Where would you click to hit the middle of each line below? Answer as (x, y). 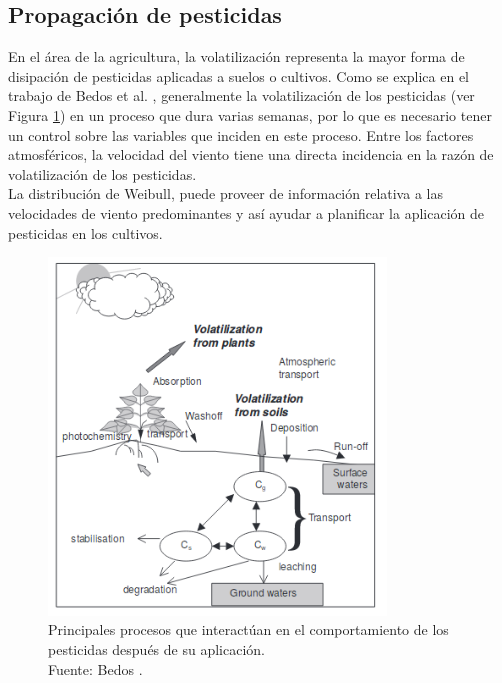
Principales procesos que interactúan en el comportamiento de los (248, 629)
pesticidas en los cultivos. (85, 232)
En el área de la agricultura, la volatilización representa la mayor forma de (236, 56)
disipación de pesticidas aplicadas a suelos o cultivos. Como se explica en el (239, 75)
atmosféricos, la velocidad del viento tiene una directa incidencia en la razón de (251, 154)
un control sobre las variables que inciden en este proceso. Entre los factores (241, 134)
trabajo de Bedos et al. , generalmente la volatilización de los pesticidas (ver (241, 95)
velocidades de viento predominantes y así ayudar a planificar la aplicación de (246, 212)
